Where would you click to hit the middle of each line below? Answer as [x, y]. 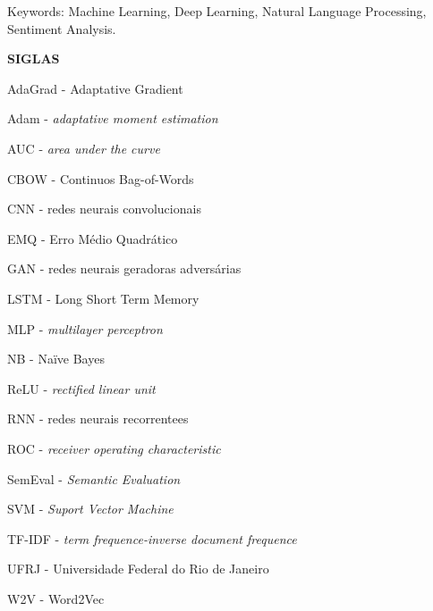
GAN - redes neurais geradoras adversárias [124, 268]
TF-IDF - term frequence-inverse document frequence [152, 538]
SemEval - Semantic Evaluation [94, 478]
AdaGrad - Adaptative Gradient [95, 88]
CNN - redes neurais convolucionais [104, 209]
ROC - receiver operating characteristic [114, 448]
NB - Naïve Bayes [56, 359]
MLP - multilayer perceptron [85, 328]
